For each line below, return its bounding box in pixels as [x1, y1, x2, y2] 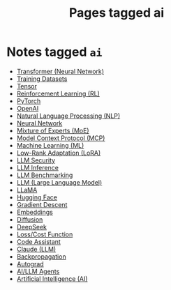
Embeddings [16, 208, 53, 216]
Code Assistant [16, 237, 61, 245]
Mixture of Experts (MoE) [16, 126, 89, 135]
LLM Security [16, 155, 56, 165]
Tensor [16, 82, 38, 90]
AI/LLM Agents [16, 267, 60, 275]
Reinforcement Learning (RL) [16, 89, 101, 98]
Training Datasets [16, 75, 68, 83]
